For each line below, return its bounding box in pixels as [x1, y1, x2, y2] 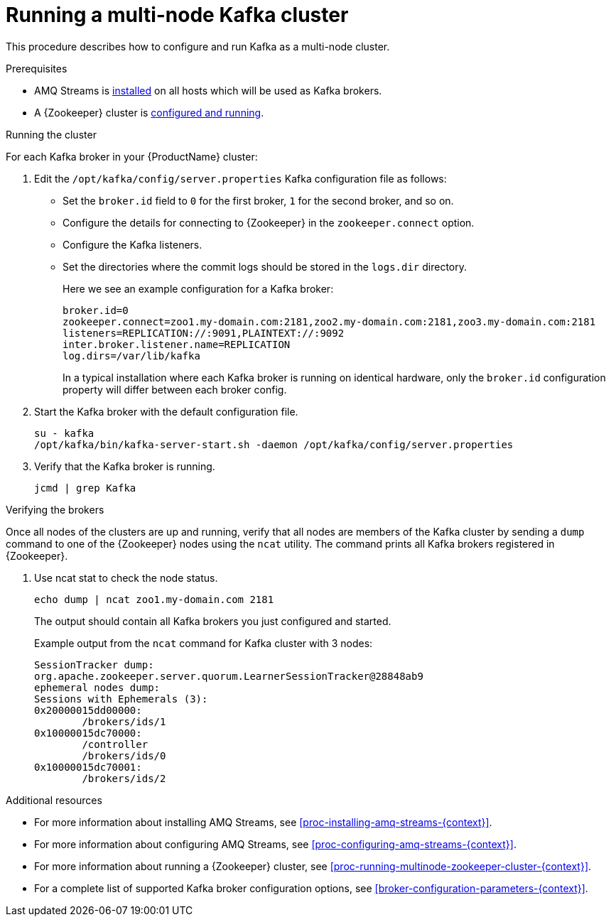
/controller [82, 738, 148, 750]
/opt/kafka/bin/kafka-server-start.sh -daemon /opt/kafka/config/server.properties [34, 438, 514, 450]
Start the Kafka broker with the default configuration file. [34, 405, 298, 418]
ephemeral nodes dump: [34, 681, 161, 693]
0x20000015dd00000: [34, 704, 142, 716]
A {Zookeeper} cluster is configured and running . [34, 106, 264, 119]
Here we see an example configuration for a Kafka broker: [63, 282, 334, 295]
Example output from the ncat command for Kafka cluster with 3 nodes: [34, 636, 373, 649]
